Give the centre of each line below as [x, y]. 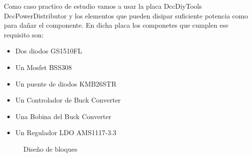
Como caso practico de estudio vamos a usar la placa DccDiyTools [103, 6]
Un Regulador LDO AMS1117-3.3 [66, 132]
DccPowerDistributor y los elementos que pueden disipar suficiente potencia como [126, 15]
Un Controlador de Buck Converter [68, 100]
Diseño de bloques [50, 148]
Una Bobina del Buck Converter [63, 116]
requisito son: [24, 34]
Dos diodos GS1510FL [49, 51]
